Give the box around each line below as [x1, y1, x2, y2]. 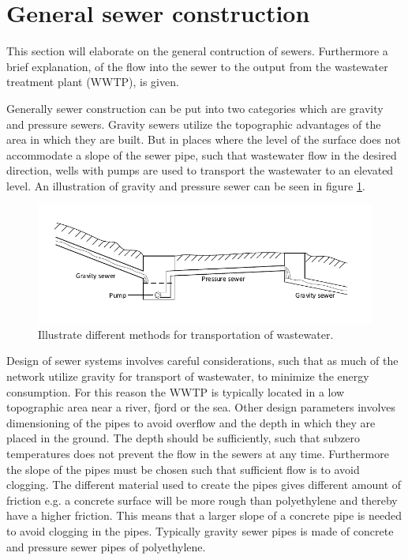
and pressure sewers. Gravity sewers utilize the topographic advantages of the [6, 115, 381, 132]
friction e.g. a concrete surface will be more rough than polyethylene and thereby [6, 491, 398, 508]
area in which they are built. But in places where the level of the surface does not [6, 131, 401, 148]
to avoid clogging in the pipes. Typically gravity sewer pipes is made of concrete [6, 522, 394, 539]
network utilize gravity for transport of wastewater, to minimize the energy [6, 367, 369, 384]
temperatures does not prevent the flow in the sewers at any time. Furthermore [6, 445, 389, 461]
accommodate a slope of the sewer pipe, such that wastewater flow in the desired [6, 146, 397, 163]
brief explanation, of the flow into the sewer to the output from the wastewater [6, 58, 388, 74]
